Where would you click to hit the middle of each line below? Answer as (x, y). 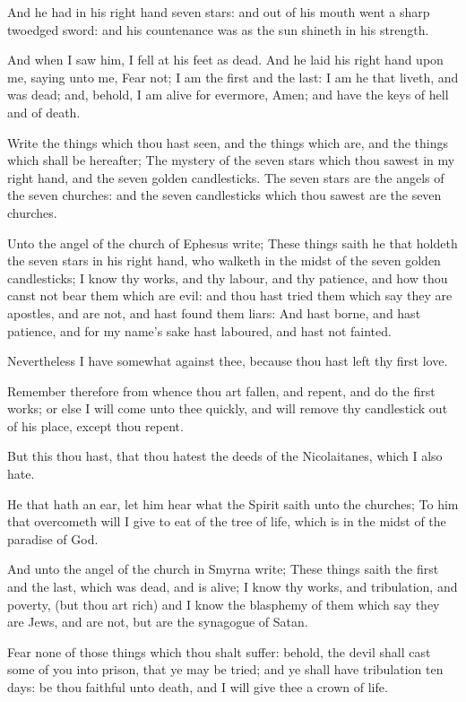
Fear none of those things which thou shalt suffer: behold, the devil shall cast (219, 651)
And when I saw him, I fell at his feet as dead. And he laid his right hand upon (225, 60)
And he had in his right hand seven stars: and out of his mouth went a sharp (219, 12)
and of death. (44, 112)
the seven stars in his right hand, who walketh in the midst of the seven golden (224, 260)
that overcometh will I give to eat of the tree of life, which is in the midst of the (227, 521)
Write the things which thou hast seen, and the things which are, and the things (228, 142)
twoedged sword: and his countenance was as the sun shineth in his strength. (218, 29)
